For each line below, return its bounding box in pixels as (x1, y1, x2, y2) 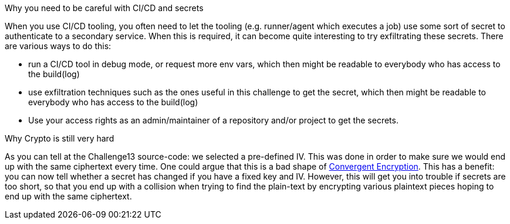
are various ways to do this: (5, 41, 112, 51)
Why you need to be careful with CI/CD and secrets (5, 3, 204, 13)
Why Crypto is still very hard (5, 133, 114, 143)
